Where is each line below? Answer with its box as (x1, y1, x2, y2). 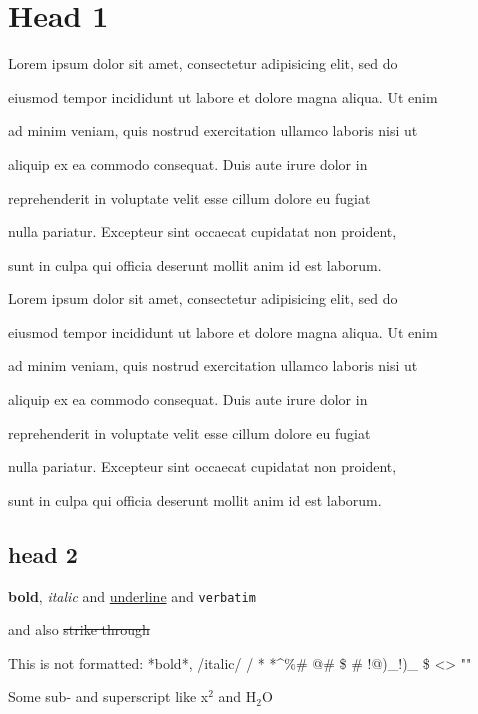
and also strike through (8, 619, 150, 640)
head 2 (8, 538, 78, 569)
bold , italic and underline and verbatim (8, 585, 256, 606)
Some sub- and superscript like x (8, 686, 209, 707)
